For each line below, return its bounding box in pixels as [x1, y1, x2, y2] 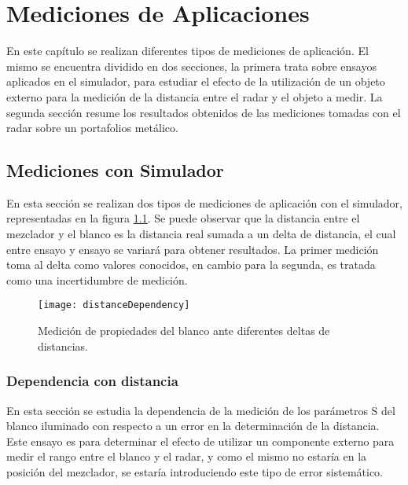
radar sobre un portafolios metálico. [6, 119, 178, 136]
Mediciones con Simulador [6, 158, 224, 182]
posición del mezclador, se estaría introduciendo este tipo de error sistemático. [6, 463, 383, 479]
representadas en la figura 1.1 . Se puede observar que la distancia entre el [6, 210, 360, 226]
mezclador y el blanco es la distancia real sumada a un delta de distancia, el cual [6, 226, 396, 242]
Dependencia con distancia [6, 371, 178, 391]
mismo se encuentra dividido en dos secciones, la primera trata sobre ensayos [6, 57, 377, 74]
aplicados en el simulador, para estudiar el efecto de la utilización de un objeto [6, 73, 385, 90]
